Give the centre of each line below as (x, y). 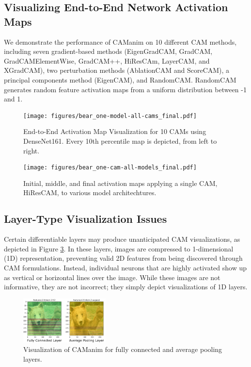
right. (31, 150)
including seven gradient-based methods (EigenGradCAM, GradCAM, (108, 51)
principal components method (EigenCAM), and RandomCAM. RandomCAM (120, 79)
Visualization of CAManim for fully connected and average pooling (123, 349)
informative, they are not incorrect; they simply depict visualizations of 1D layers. (126, 287)
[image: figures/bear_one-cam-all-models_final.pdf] (110, 168)
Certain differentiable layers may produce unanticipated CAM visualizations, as (122, 239)
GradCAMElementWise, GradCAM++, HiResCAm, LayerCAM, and (107, 60)
